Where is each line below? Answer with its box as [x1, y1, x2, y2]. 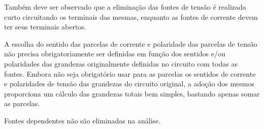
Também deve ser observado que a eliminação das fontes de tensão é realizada [4, 2, 246, 12]
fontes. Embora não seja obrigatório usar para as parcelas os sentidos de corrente [4, 68, 256, 79]
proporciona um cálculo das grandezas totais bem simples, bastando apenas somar [4, 88, 260, 99]
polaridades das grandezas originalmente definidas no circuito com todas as [4, 58, 238, 69]
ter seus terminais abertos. [4, 21, 86, 32]
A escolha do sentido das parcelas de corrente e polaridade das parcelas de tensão [4, 38, 257, 49]
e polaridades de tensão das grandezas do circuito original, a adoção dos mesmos [4, 78, 254, 89]
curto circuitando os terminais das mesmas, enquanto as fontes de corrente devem [4, 11, 258, 22]
